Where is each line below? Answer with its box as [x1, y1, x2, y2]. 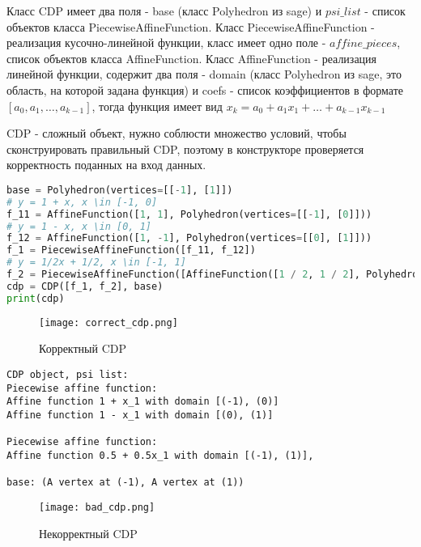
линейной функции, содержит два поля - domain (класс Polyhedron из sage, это [6, 66, 402, 83]
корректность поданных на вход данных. [6, 156, 206, 173]
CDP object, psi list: [6, 368, 129, 380]
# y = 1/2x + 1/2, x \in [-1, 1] [6, 257, 186, 269]
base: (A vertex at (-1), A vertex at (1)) [6, 477, 245, 489]
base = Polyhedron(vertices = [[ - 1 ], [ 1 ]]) [6, 184, 233, 196]
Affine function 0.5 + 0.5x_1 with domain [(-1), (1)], [6, 449, 314, 461]
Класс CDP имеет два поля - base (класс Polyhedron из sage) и [6, 2, 322, 19]
